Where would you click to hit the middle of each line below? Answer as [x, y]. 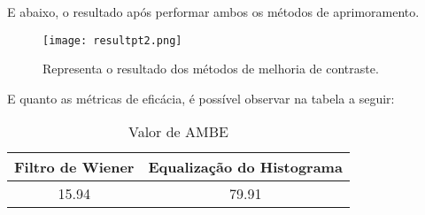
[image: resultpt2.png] [112, 40]
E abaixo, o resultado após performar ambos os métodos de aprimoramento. [213, 12]
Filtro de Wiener [74, 167]
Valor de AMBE [178, 132]
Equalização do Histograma [245, 167]
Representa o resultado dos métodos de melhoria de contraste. [211, 69]
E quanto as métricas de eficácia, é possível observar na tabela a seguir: [201, 98]
